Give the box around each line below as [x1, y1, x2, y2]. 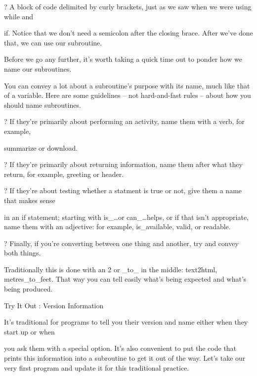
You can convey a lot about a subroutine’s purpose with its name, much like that [4, 80, 250, 90]
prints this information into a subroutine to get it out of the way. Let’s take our [4, 353, 246, 363]
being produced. [4, 284, 53, 294]
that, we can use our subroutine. [4, 37, 102, 47]
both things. [4, 248, 41, 258]
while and [4, 11, 34, 21]
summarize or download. [4, 142, 78, 153]
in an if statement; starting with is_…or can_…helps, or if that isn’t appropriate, [4, 211, 249, 222]
